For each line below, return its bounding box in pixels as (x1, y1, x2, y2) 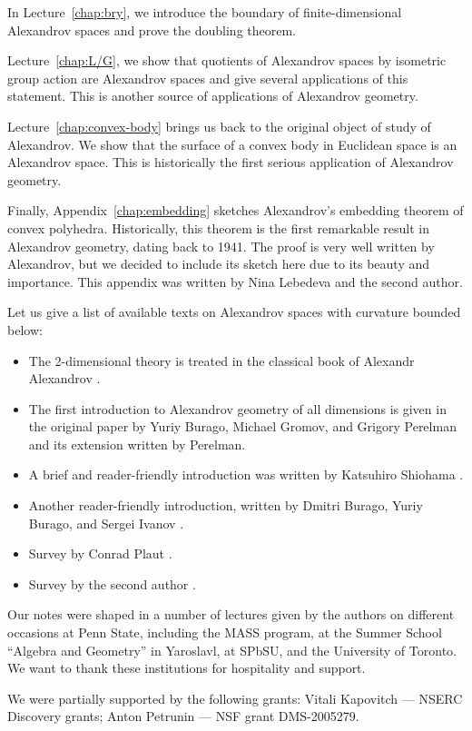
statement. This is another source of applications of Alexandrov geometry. (7, 86, 418, 105)
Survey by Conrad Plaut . (28, 544, 172, 563)
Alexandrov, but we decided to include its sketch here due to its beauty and (7, 254, 430, 273)
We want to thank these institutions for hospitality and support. (7, 658, 366, 677)
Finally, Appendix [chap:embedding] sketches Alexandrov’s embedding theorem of (7, 201, 464, 220)
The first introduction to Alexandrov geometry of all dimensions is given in (28, 399, 447, 418)
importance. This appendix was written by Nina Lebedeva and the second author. (7, 272, 463, 291)
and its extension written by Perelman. (28, 434, 246, 453)
